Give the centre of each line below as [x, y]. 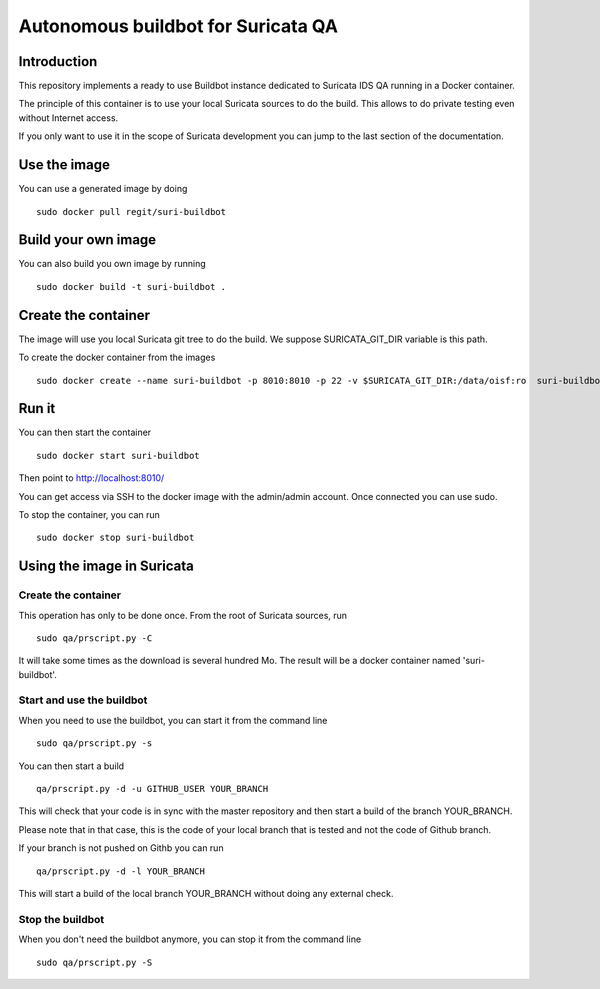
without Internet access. [68, 117]
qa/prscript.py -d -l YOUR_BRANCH [120, 871]
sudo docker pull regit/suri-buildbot [131, 211]
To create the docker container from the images [117, 357]
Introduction [58, 61]
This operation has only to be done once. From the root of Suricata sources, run [183, 615]
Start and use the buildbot [83, 700]
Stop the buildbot [61, 919]
